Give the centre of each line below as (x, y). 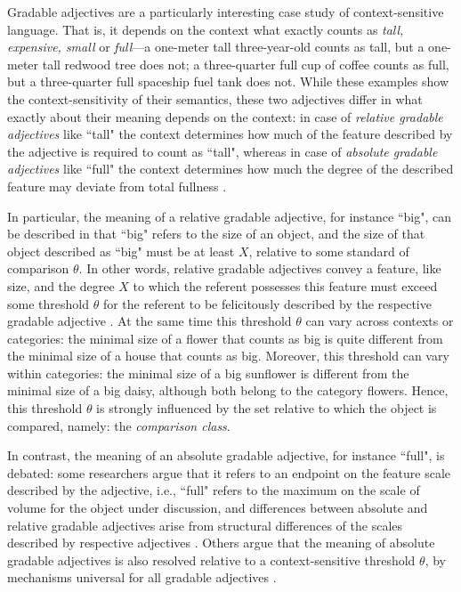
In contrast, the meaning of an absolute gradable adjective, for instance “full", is (226, 455)
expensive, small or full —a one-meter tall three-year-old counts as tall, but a (216, 47)
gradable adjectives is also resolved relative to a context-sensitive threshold (211, 560)
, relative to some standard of (329, 251)
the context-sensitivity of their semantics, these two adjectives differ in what (215, 98)
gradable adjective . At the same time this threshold (150, 321)
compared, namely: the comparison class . (119, 425)
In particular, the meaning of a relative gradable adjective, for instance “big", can (230, 216)
